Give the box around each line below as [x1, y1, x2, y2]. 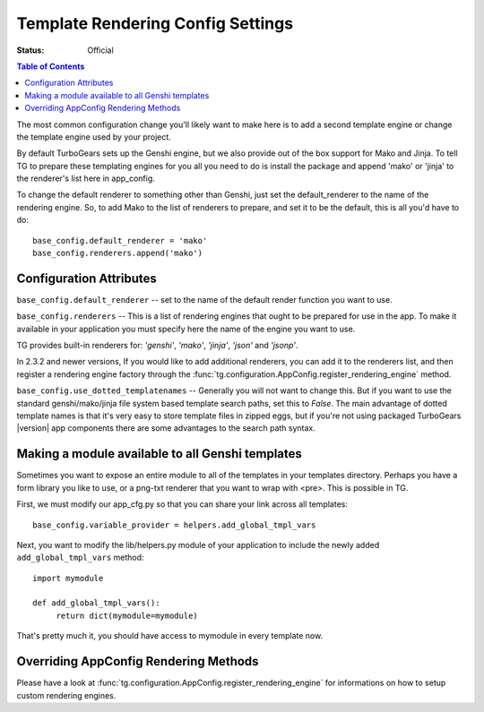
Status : [16, 45, 45, 56]
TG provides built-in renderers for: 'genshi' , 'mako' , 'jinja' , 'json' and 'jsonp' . [16, 340, 298, 351]
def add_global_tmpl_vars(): [32, 598, 160, 608]
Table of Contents [16, 61, 85, 72]
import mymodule [32, 573, 104, 583]
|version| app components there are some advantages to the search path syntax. [16, 423, 315, 433]
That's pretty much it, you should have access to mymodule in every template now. [16, 631, 324, 641]
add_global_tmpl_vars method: [16, 552, 144, 563]
